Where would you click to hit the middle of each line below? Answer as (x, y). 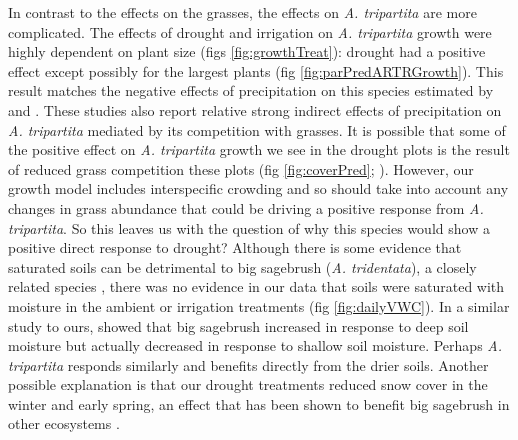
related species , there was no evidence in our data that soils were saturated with (256, 286)
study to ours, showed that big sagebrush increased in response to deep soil (238, 325)
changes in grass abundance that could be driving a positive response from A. (246, 207)
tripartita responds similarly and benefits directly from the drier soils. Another (248, 364)
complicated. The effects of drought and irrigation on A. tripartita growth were (250, 31)
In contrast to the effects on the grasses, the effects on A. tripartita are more (242, 12)
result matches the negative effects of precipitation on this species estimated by (251, 90)
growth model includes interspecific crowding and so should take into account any (258, 188)
